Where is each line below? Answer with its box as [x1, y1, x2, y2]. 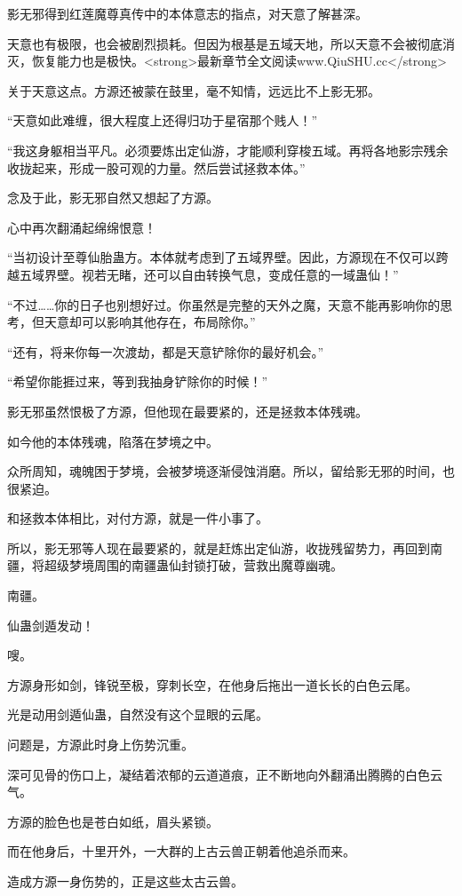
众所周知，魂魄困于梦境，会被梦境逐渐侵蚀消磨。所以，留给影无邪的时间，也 [7, 462, 455, 480]
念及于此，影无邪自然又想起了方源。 [7, 188, 219, 207]
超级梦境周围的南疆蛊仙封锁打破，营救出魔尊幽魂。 [44, 556, 343, 575]
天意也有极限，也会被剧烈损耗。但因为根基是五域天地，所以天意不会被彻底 [7, 34, 442, 52]
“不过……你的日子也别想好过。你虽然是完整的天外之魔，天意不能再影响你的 [7, 295, 441, 313]
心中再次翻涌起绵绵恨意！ [7, 218, 156, 236]
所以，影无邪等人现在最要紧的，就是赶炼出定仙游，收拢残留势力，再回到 [7, 538, 430, 557]
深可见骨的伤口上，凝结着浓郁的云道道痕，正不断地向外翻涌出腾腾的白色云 [7, 765, 442, 783]
